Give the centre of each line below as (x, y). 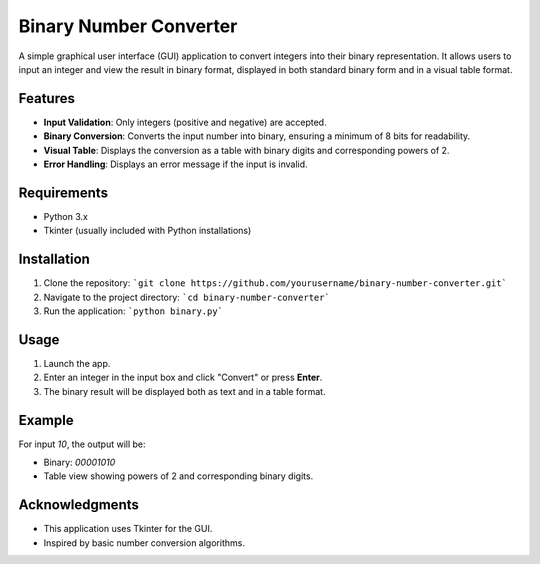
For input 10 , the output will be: (82, 444)
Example (46, 420)
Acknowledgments (79, 505)
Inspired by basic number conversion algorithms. (144, 542)
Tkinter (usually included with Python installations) (147, 231)
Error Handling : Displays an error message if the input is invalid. (176, 164)
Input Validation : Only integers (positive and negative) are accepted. (185, 122)
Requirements (63, 192)
